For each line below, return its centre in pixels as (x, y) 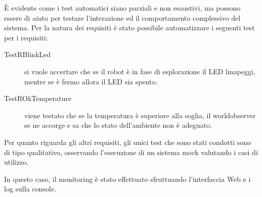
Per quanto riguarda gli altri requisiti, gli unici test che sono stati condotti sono (128, 142)
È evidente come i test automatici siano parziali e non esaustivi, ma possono (122, 8)
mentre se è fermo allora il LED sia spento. (91, 81)
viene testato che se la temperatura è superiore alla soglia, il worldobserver (140, 115)
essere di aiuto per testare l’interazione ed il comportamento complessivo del (122, 17)
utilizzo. (16, 162)
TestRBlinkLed (28, 54)
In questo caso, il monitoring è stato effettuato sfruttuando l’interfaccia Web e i (127, 179)
